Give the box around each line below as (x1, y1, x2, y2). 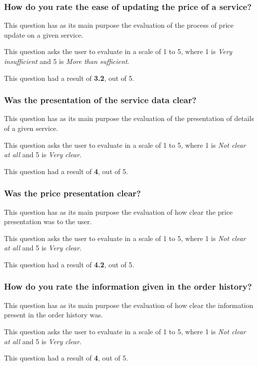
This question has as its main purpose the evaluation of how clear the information (4, 300, 254, 310)
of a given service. (4, 123, 58, 133)
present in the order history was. (4, 309, 103, 320)
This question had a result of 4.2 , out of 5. (4, 259, 134, 269)
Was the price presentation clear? (4, 187, 141, 199)
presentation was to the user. (4, 216, 92, 227)
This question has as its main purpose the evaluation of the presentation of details (4, 113, 254, 123)
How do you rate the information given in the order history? (4, 280, 252, 293)
